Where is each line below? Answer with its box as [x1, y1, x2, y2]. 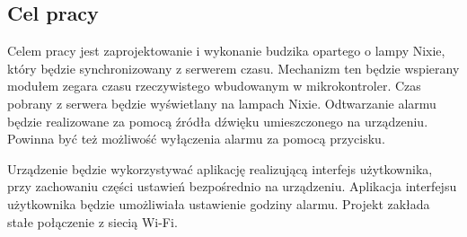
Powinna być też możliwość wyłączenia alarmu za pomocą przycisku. [7, 129, 385, 148]
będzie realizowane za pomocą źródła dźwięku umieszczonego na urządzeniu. [7, 111, 428, 130]
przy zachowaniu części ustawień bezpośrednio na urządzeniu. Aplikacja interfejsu [7, 177, 457, 196]
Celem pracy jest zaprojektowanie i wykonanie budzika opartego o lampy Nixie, [7, 41, 445, 60]
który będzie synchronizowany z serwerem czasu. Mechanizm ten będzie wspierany [7, 58, 460, 77]
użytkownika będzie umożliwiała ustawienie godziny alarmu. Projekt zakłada [7, 194, 430, 213]
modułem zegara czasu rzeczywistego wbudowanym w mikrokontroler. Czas [7, 76, 421, 95]
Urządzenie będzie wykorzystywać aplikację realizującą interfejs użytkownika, [7, 159, 433, 178]
